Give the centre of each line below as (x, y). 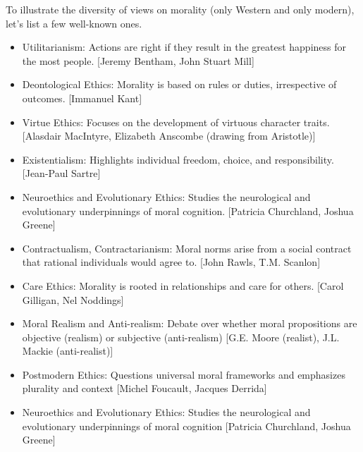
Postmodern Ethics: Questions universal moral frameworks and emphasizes (184, 374)
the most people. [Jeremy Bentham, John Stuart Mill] (138, 60)
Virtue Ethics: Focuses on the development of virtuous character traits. (176, 122)
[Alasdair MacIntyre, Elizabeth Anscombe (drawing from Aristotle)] (169, 136)
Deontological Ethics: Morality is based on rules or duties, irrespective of (179, 84)
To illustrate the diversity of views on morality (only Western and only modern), (180, 9)
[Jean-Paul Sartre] (61, 173)
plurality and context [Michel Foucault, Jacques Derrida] (144, 388)
